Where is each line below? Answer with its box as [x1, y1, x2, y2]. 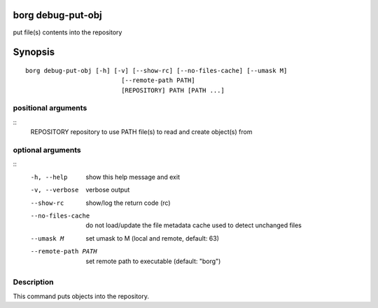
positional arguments [13, 103, 87, 113]
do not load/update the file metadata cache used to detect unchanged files [85, 221, 302, 229]
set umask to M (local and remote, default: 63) [85, 234, 220, 242]
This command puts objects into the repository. [13, 292, 150, 300]
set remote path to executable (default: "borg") [85, 257, 221, 265]
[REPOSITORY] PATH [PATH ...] [121, 86, 225, 94]
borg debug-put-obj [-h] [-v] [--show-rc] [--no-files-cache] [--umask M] [25, 67, 288, 74]
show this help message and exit [85, 173, 180, 181]
